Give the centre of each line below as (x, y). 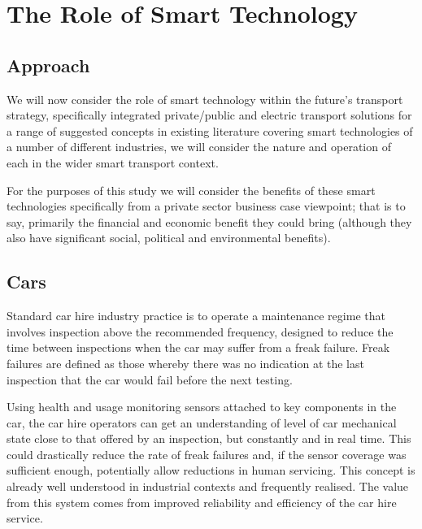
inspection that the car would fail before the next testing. (150, 379)
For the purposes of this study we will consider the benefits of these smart (191, 190)
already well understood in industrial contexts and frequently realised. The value (208, 486)
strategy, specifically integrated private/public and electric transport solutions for (209, 115)
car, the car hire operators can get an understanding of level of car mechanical (202, 422)
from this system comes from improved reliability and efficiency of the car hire (202, 502)
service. (25, 518)
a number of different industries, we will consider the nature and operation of (199, 147)
